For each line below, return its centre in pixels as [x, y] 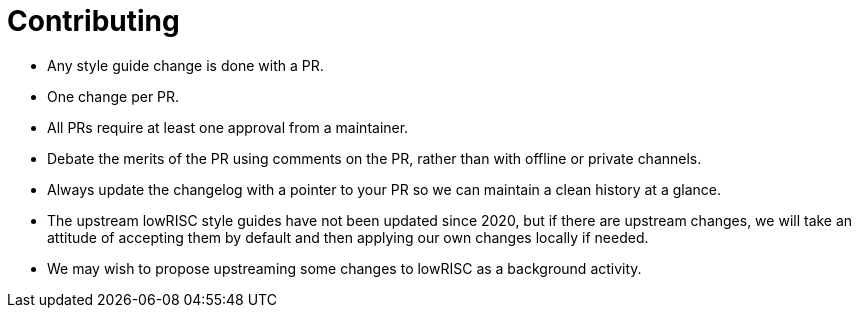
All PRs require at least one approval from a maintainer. [228, 127]
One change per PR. [113, 96]
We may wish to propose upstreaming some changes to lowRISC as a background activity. [344, 268]
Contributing [93, 21]
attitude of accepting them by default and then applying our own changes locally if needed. [348, 237]
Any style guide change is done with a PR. [185, 65]
